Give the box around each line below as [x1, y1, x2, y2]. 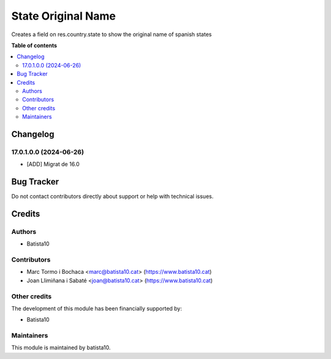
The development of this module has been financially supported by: [11, 304, 182, 312]
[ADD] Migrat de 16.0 [26, 161, 80, 168]
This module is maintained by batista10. [11, 344, 111, 352]
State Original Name [11, 9, 116, 23]
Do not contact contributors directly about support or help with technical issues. [11, 193, 214, 200]
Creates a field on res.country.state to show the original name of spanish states [11, 31, 212, 38]
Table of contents [11, 42, 58, 49]
